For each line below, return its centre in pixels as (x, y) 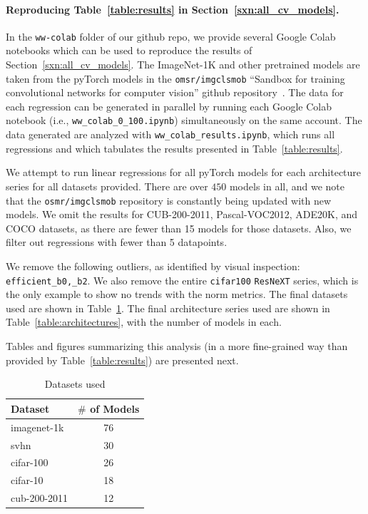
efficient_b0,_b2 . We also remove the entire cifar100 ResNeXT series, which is (182, 280)
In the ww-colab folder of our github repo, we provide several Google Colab (171, 36)
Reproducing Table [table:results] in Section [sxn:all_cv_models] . (173, 9)
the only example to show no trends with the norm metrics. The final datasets (177, 294)
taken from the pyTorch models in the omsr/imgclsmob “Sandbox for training (175, 78)
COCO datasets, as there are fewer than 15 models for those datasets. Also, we (179, 228)
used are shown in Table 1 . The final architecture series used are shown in (168, 308)
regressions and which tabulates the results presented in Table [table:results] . (174, 148)
